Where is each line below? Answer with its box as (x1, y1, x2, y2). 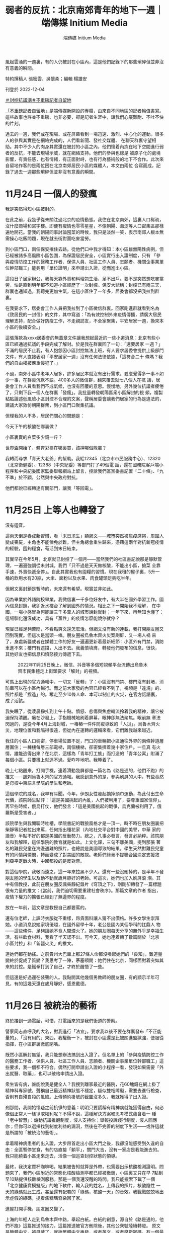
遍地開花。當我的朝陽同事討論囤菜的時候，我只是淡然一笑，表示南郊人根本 (5, 229, 159, 235)
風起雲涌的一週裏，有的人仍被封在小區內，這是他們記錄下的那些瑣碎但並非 (5, 58, 159, 64)
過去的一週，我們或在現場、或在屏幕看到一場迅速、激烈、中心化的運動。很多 (5, 131, 164, 137)
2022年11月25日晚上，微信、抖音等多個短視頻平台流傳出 (18, 662, 135, 668)
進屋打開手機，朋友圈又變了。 (5, 1205, 67, 1211)
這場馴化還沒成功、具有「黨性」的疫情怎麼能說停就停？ (5, 615, 120, 621)
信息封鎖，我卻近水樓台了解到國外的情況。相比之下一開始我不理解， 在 (9, 602, 156, 609)
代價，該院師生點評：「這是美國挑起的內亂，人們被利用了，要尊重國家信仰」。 (5, 797, 164, 803)
